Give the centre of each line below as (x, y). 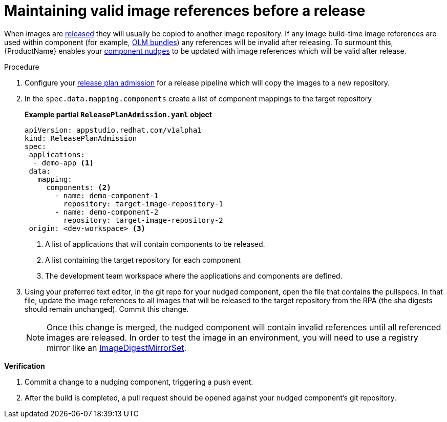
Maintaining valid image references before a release (185, 11)
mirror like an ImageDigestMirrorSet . (117, 347)
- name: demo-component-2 (107, 212)
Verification (25, 366)
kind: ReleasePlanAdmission (81, 138)
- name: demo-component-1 (107, 195)
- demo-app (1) (63, 163)
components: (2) (79, 187)
